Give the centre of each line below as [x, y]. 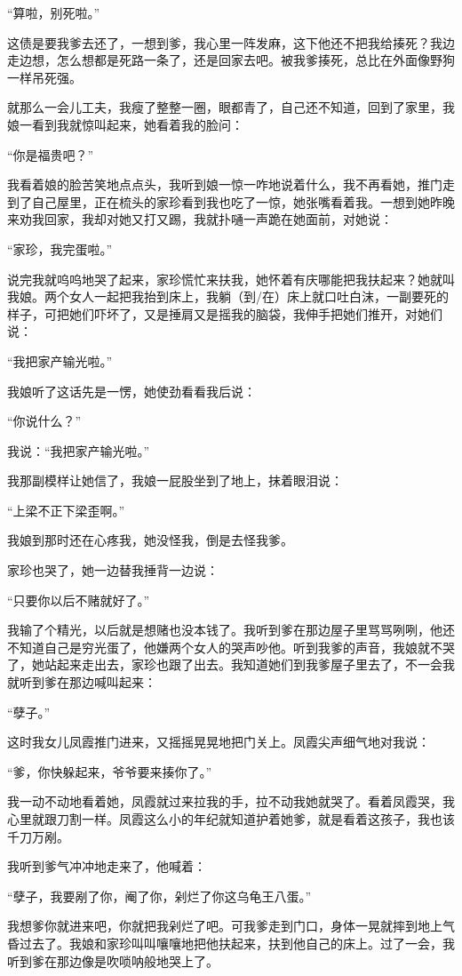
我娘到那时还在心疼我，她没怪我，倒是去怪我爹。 [150, 540]
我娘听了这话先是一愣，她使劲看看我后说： [131, 391]
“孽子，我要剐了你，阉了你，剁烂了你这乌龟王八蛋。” [159, 896]
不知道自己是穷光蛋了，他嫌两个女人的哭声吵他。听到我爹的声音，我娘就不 [225, 647]
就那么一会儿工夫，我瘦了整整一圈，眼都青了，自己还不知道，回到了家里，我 [231, 107]
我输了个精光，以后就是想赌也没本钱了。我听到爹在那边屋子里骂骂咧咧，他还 [231, 630]
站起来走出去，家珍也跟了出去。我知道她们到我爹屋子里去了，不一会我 [249, 664]
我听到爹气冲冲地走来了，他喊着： [107, 866]
